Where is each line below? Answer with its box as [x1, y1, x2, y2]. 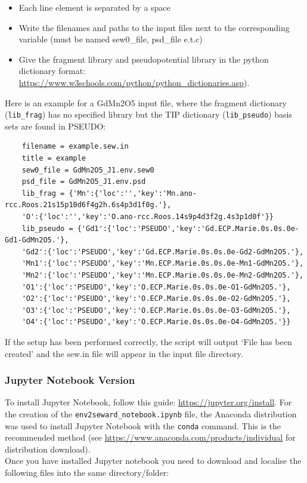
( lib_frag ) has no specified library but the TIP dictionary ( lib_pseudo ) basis [5, 108, 292, 121]
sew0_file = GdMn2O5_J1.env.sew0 [21, 165, 154, 174]
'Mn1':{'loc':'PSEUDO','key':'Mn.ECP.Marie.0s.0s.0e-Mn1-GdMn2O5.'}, [21, 259, 304, 268]
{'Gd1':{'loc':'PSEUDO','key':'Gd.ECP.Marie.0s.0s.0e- [77, 224, 299, 233]
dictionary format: [18, 64, 86, 77]
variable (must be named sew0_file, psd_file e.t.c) [18, 33, 203, 45]
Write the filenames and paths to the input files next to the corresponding [18, 21, 290, 33]
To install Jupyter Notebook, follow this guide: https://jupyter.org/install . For [5, 396, 292, 408]
